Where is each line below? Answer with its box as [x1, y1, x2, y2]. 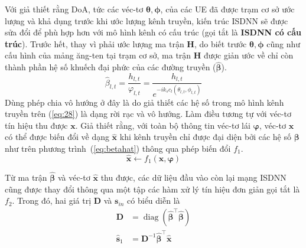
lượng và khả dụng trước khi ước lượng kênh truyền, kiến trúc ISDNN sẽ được [5, 14, 288, 27]
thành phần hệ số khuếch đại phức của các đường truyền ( [5, 61, 216, 73]
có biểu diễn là [127, 194, 180, 207]
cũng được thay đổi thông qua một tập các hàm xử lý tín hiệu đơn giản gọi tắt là [5, 182, 300, 195]
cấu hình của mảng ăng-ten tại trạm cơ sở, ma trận [5, 49, 191, 61]
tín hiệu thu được [5, 119, 68, 131]
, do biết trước [194, 37, 247, 50]
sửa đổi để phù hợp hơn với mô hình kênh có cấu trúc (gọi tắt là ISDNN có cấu [5, 26, 301, 38]
